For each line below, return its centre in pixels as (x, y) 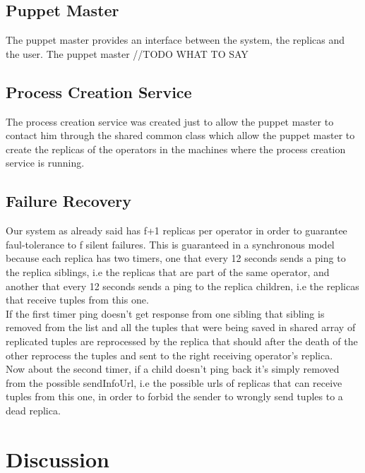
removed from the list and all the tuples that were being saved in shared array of (181, 327)
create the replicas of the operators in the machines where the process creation (176, 149)
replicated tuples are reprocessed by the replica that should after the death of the (182, 341)
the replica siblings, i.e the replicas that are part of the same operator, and (168, 271)
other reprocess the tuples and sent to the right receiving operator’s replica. (169, 355)
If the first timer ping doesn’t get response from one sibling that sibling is (165, 313)
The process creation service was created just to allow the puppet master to (170, 121)
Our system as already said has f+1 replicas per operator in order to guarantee (176, 230)
